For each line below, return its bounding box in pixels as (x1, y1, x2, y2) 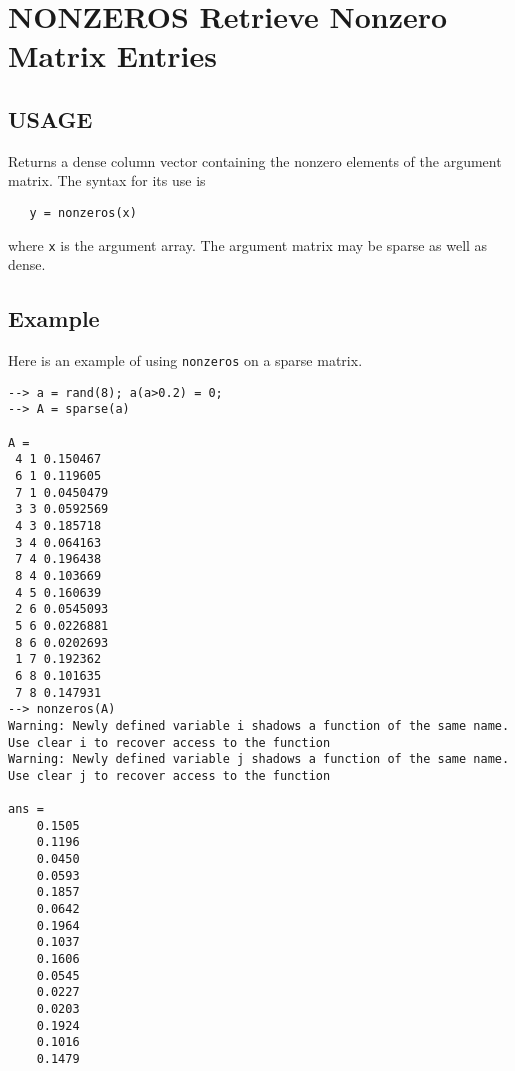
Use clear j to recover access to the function (8, 768, 331, 783)
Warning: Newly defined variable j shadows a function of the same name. (8, 752, 510, 767)
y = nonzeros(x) (29, 205, 137, 220)
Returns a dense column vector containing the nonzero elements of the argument (8, 150, 502, 171)
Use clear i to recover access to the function (8, 735, 331, 750)
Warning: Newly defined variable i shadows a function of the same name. (8, 718, 510, 733)
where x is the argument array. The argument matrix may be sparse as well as (8, 234, 488, 255)
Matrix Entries (8, 35, 218, 76)
